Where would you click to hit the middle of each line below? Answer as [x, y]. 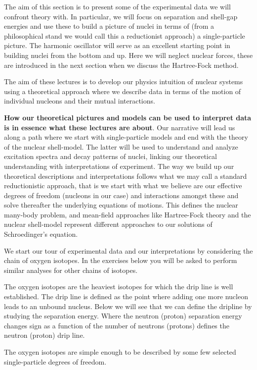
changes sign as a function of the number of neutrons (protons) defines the [117, 325]
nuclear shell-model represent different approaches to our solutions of [108, 224]
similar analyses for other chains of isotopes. [71, 270]
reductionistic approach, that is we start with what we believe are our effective [123, 185]
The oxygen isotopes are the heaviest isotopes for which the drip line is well [119, 287]
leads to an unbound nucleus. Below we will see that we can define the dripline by [128, 306]
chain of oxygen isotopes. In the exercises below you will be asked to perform [121, 260]
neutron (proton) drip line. [44, 335]
